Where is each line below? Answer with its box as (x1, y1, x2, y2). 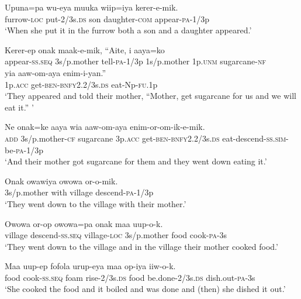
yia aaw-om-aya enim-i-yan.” (5, 66, 106, 78)
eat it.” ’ (5, 101, 34, 113)
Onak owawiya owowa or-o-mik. (5, 174, 118, 187)
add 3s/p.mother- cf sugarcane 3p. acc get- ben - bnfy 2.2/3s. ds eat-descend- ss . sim (5, 132, 286, 144)
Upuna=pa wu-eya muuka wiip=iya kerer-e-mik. (5, 1, 178, 13)
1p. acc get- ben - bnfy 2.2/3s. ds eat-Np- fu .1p (5, 78, 158, 90)
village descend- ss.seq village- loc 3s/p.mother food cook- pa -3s (5, 229, 227, 241)
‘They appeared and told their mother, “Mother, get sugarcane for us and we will (5, 90, 296, 102)
